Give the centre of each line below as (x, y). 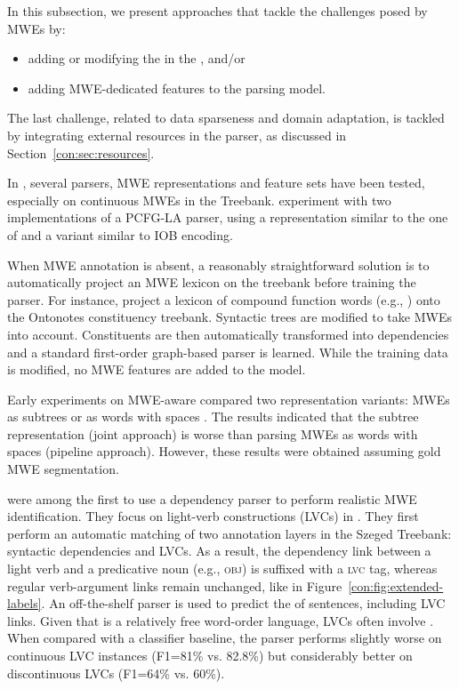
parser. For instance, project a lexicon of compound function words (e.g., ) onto (224, 299)
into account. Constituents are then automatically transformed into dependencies (228, 334)
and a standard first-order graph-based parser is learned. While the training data (228, 352)
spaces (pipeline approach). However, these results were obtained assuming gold (224, 451)
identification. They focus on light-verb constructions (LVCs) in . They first (213, 516)
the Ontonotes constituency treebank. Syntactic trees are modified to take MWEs (229, 317)
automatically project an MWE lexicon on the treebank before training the (212, 282)
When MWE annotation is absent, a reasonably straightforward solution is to (218, 264)
